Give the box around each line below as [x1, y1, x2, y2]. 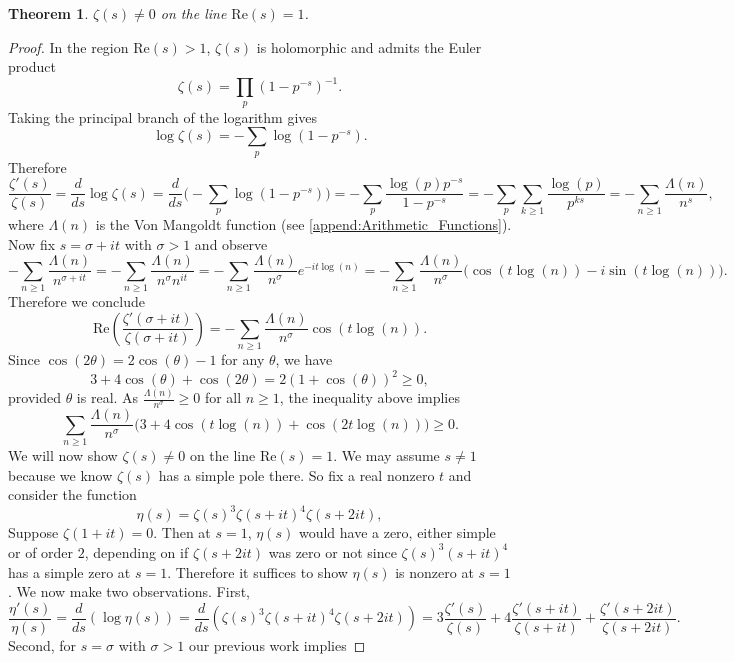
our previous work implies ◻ [188, 634, 366, 655]
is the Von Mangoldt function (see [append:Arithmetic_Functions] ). [95, 214, 512, 235]
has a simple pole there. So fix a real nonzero [158, 464, 435, 485]
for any [221, 349, 265, 370]
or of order [8, 541, 74, 562]
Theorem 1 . [8, 3, 89, 23]
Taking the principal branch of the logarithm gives [8, 106, 318, 127]
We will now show [8, 445, 118, 466]
